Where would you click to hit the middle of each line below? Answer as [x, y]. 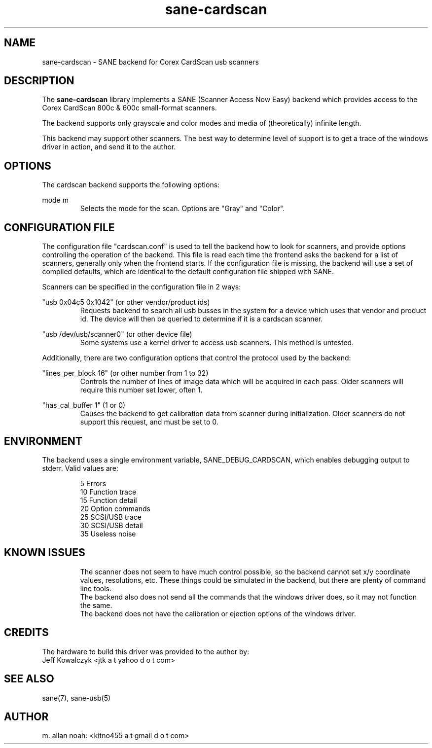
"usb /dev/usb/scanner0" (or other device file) [117, 334]
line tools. [96, 588]
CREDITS [26, 633]
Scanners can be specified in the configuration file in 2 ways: [142, 287]
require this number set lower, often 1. [141, 390]
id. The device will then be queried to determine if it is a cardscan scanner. [201, 319]
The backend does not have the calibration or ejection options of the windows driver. [218, 613]
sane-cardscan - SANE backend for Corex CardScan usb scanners [150, 62]
